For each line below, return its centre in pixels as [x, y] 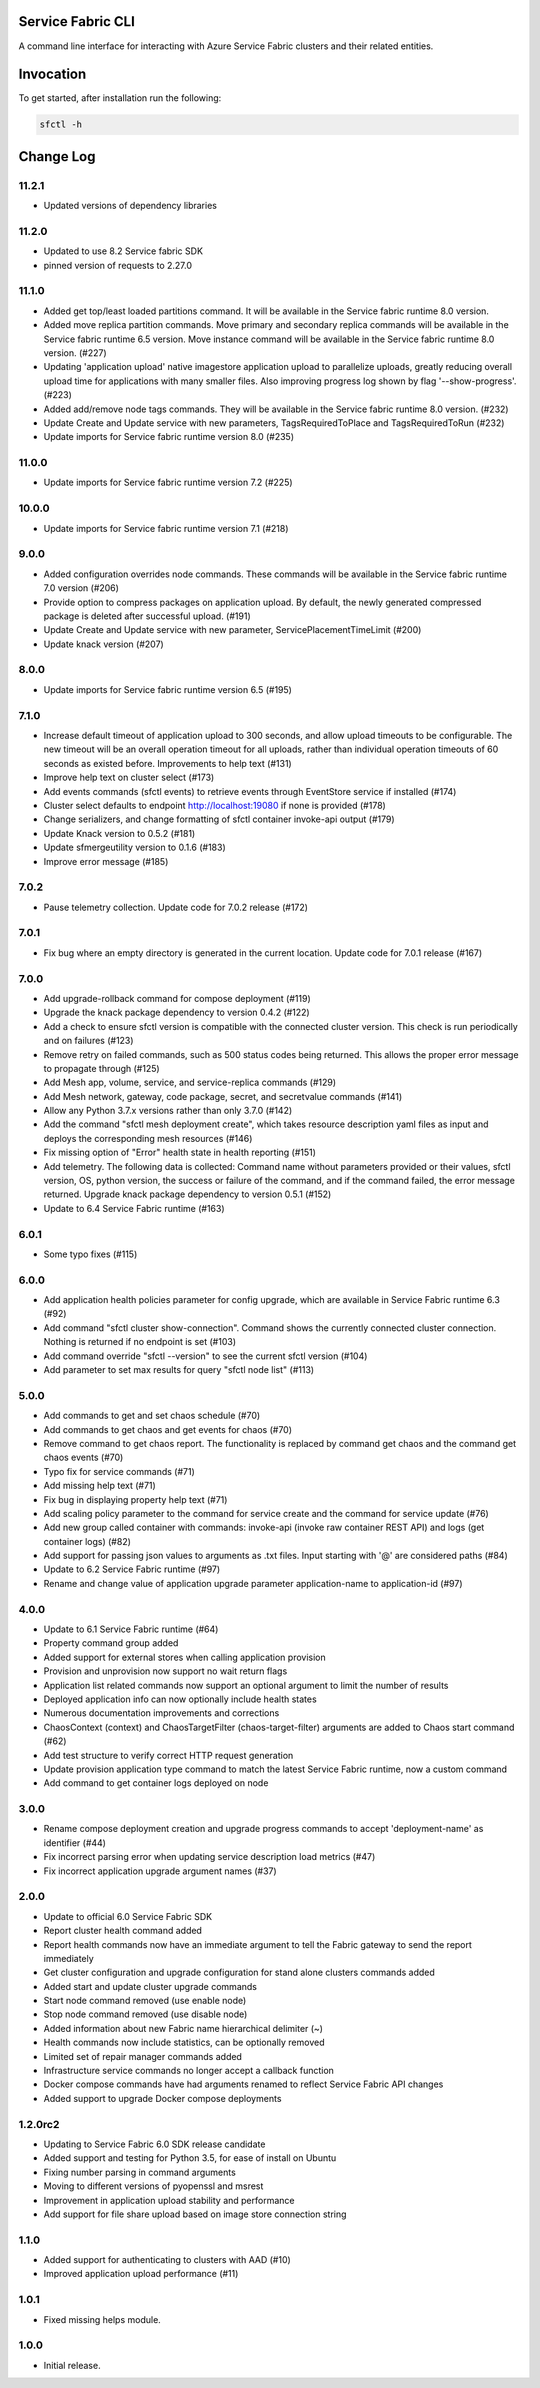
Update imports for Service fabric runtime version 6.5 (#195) [167, 689]
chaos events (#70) [83, 1457]
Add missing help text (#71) [100, 1486]
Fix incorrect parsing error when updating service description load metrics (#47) [209, 1857]
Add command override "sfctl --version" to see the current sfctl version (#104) [205, 1356]
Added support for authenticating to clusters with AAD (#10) [167, 2260]
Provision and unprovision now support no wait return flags [165, 1671]
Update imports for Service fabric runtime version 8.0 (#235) [169, 437]
